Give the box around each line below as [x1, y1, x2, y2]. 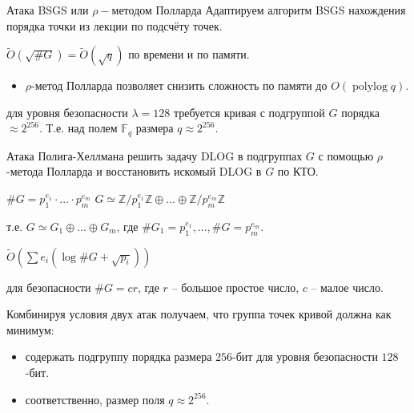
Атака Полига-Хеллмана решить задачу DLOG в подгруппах [6, 147, 303, 164]
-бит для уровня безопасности [232, 348, 378, 365]
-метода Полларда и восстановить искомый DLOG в [6, 163, 262, 180]
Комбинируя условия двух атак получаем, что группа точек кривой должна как [6, 306, 392, 322]
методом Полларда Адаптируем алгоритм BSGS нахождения [111, 2, 406, 18]
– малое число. [311, 278, 384, 295]
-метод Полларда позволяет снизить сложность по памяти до [31, 77, 328, 94]
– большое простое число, [171, 278, 299, 295]
